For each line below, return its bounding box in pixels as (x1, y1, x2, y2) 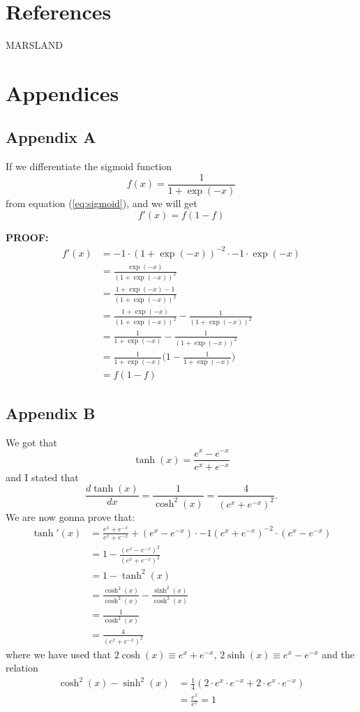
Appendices (6, 78, 119, 107)
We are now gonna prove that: (6, 509, 135, 524)
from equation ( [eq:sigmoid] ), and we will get (6, 195, 197, 210)
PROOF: (6, 229, 49, 244)
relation (6, 660, 38, 675)
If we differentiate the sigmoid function (6, 159, 172, 174)
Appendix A (6, 126, 96, 148)
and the (322, 646, 355, 661)
